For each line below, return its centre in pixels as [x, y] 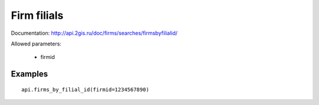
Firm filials [37, 15]
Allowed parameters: [36, 44]
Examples [30, 74]
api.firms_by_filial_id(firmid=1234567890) [85, 89]
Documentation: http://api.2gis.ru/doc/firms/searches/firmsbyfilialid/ [94, 33]
